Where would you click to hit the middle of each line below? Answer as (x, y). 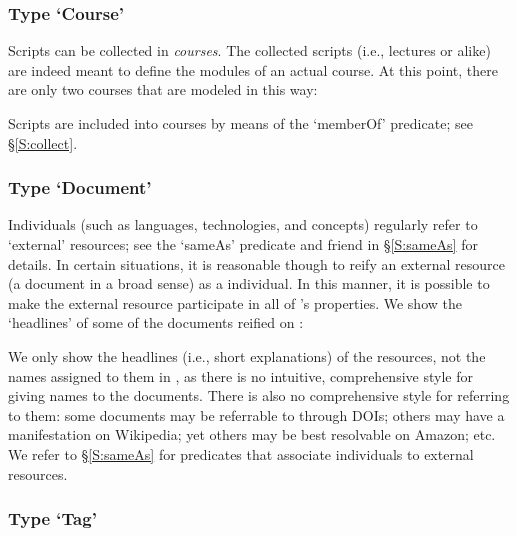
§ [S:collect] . (43, 142)
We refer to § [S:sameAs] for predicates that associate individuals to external (241, 453)
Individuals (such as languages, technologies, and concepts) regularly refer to (243, 224)
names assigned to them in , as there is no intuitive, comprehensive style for (240, 375)
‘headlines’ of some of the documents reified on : (156, 322)
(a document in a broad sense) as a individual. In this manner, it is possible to (249, 283)
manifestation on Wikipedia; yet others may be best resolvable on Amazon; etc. (252, 434)
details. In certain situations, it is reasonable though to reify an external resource (256, 263)
